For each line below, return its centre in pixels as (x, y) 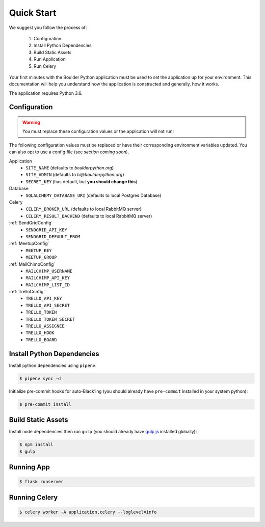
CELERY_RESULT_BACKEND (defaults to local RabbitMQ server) (89, 216)
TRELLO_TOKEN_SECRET (51, 319)
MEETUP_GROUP (41, 257)
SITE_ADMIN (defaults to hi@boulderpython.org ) (75, 175)
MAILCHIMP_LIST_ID (48, 285)
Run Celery (45, 66)
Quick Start (33, 13)
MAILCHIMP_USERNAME (49, 271)
